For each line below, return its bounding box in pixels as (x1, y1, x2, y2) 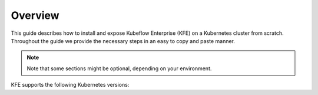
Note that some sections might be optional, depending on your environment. (26, 65, 212, 72)
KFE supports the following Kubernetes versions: (11, 81, 130, 89)
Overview (11, 9, 59, 22)
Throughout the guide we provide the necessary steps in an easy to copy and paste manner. (11, 37, 236, 44)
